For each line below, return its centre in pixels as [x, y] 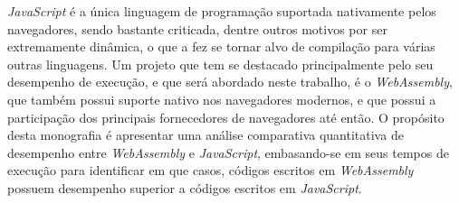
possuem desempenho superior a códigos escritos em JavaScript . [185, 187]
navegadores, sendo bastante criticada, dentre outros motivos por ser [197, 28]
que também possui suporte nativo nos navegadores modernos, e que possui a [222, 99]
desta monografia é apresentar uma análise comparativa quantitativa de [206, 135]
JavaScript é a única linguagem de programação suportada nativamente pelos [222, 11]
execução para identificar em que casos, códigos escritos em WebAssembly [210, 170]
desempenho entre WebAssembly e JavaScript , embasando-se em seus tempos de [228, 152]
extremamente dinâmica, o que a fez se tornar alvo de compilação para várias [221, 46]
